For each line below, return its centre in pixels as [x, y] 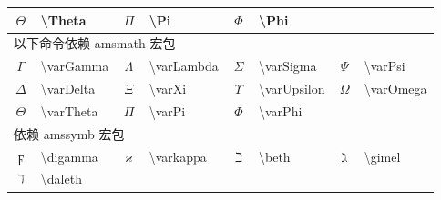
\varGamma [75, 66]
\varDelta [68, 89]
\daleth [61, 179]
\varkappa [178, 156]
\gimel [382, 156]
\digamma [69, 156]
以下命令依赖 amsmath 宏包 [95, 43]
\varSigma [288, 66]
